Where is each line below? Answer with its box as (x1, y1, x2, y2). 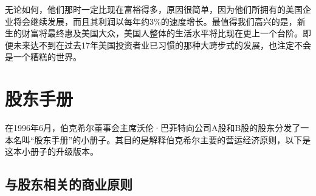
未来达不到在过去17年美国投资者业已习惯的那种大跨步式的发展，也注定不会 (13, 38, 311, 51)
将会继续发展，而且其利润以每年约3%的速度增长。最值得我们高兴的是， (13, 15, 297, 27)
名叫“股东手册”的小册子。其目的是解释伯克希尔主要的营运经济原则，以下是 (13, 133, 311, 146)
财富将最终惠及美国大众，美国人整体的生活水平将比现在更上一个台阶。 (21, 27, 303, 39)
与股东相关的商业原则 (5, 175, 132, 194)
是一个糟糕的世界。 (5, 50, 81, 63)
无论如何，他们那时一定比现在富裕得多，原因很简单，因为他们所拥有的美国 (5, 3, 303, 15)
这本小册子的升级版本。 (5, 145, 98, 158)
